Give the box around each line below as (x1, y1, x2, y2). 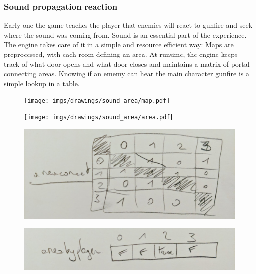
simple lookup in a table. (4, 78, 80, 88)
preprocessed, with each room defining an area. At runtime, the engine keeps (4, 49, 238, 59)
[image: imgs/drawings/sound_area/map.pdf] (24, 97, 170, 105)
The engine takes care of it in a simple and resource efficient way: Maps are (4, 39, 234, 50)
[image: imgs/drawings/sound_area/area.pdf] (24, 114, 173, 121)
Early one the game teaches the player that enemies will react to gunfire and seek (4, 20, 253, 30)
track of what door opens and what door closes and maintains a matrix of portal (4, 58, 250, 69)
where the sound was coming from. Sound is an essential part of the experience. (4, 29, 247, 40)
